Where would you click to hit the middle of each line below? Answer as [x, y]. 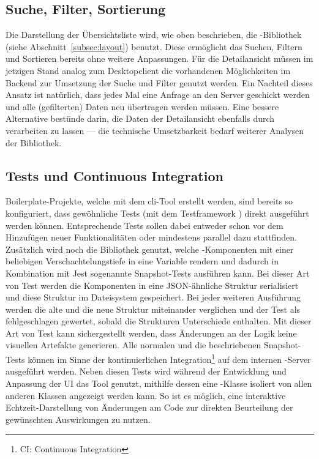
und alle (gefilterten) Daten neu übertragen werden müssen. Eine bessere [142, 106]
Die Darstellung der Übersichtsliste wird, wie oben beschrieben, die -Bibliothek [154, 35]
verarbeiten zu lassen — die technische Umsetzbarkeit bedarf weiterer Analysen [155, 130]
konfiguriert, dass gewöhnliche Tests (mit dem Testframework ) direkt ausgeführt [157, 213]
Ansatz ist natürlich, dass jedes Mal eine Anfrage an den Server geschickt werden [158, 95]
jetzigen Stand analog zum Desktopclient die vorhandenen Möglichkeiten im [148, 70]
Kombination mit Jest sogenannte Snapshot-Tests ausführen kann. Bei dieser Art [158, 273]
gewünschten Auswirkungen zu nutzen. [78, 419]
